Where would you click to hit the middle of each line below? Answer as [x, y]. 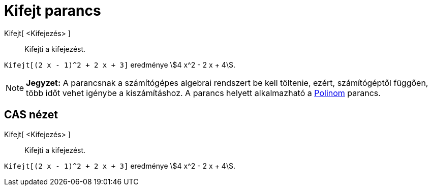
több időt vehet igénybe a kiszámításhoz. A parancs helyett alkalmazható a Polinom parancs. [203, 93]
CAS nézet [31, 115]
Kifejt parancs [53, 11]
